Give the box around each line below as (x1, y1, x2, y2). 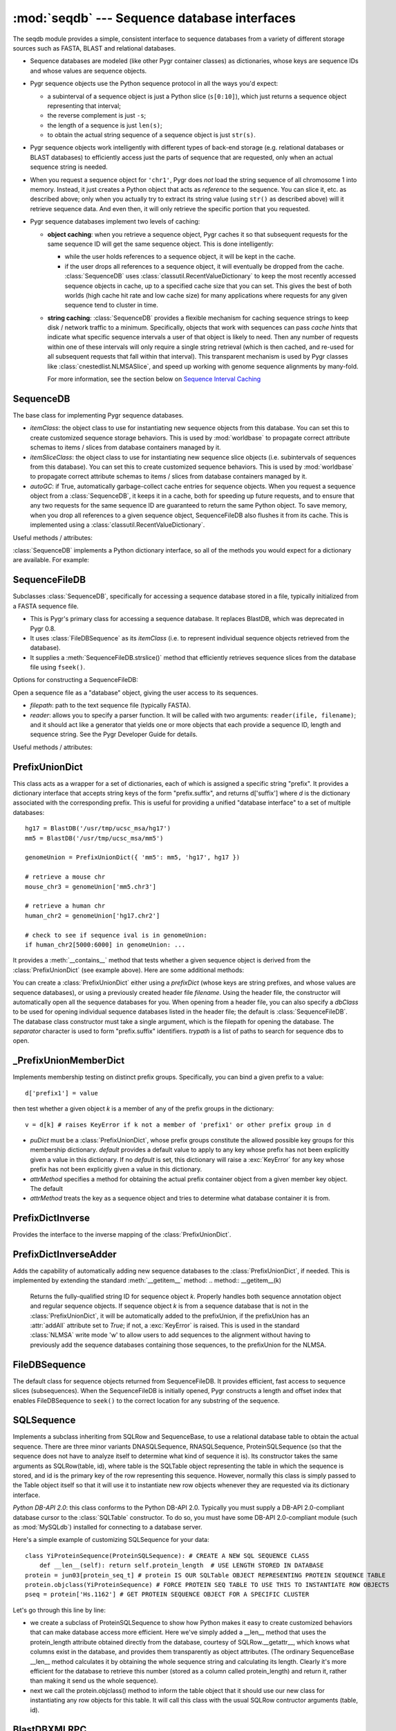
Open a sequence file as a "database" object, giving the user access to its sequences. (12, 688, 258, 697)
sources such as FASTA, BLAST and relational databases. (12, 44, 176, 52)
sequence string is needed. (30, 163, 109, 171)
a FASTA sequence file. (12, 602, 79, 610)
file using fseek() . (30, 663, 86, 672)
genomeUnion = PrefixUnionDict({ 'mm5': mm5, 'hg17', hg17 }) (25, 854, 241, 861)
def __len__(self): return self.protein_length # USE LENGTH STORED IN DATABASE (39, 1561, 324, 1570)
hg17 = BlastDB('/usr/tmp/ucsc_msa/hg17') (25, 825, 171, 832)
